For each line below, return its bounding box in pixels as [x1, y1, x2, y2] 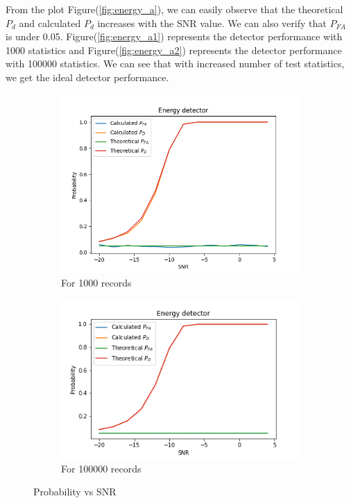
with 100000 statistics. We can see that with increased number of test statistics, [6, 56, 345, 71]
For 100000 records [61, 461, 142, 475]
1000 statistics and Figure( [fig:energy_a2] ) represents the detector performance [6, 42, 342, 57]
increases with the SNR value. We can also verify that [97, 15, 327, 30]
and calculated [19, 15, 81, 30]
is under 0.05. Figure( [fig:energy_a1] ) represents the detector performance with [6, 29, 343, 44]
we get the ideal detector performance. [6, 69, 169, 84]
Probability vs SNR [33, 484, 117, 499]
